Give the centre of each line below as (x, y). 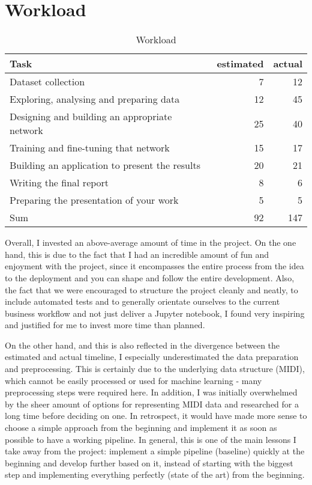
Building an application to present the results (105, 165)
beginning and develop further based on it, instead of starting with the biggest (149, 462)
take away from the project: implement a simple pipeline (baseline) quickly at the (155, 451)
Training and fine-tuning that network (90, 148)
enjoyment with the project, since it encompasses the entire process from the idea (154, 266)
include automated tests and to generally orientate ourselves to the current (142, 301)
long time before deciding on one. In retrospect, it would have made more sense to (156, 416)
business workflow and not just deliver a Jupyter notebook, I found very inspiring (155, 313)
